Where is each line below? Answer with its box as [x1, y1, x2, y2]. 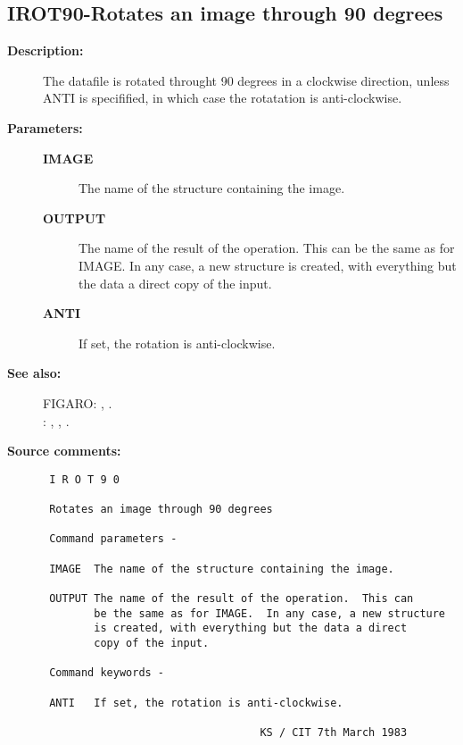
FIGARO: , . [43, 393, 112, 412]
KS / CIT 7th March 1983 [260, 725, 408, 739]
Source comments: [7, 441, 121, 460]
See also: [7, 364, 62, 382]
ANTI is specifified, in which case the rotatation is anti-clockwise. [43, 88, 402, 107]
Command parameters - [49, 532, 178, 546]
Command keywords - [49, 666, 165, 680]
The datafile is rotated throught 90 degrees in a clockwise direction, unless [43, 71, 450, 89]
